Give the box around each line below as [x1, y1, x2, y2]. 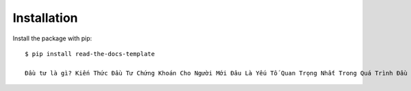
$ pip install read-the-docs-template [25, 50, 155, 57]
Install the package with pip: [12, 34, 92, 42]
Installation [12, 10, 78, 25]
